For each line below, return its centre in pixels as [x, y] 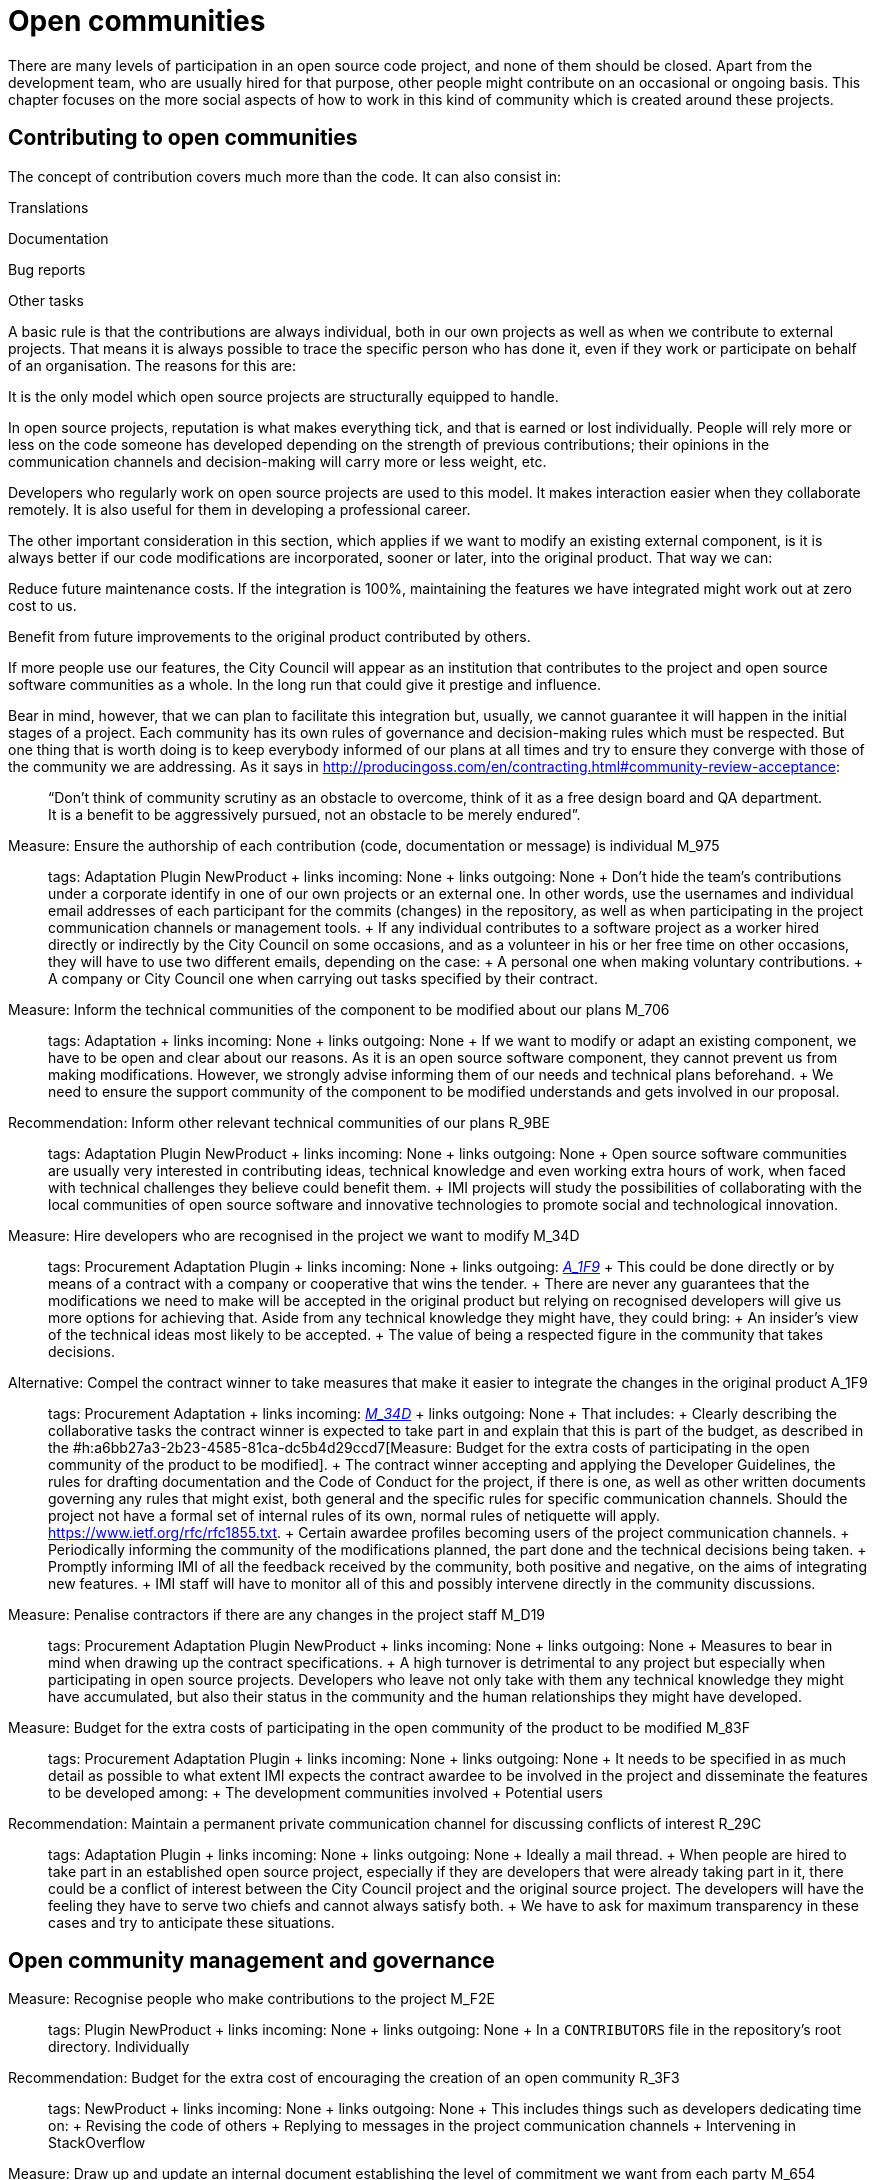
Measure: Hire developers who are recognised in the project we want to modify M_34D [294, 1235]
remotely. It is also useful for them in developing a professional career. [239, 509]
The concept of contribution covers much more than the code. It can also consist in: [285, 176]
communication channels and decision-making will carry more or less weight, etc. [277, 461]
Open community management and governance [251, 1961]
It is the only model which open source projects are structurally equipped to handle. [283, 396]
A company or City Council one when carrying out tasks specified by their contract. [323, 978]
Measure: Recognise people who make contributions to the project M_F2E [251, 1999]
